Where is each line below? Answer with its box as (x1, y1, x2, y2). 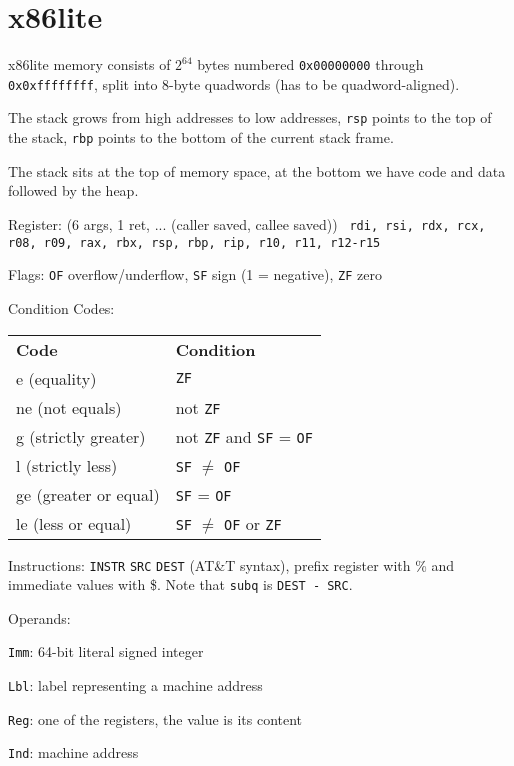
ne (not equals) (16, 395, 122, 419)
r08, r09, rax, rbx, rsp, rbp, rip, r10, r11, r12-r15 (8, 235, 381, 250)
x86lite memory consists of (8, 54, 171, 75)
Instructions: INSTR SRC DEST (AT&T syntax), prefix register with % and (8, 554, 455, 575)
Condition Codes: (8, 297, 115, 318)
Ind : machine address (8, 742, 139, 763)
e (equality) (16, 366, 97, 390)
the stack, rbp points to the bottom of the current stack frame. (8, 127, 394, 148)
